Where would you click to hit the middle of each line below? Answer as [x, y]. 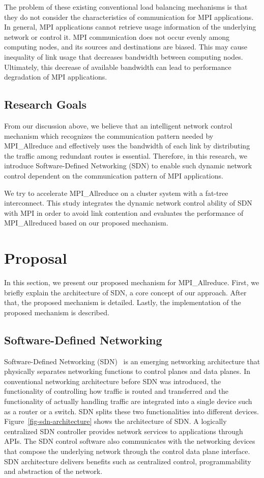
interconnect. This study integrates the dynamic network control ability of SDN [128, 203]
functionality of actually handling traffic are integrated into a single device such [128, 401]
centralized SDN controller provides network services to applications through [124, 431]
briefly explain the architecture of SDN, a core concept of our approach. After [125, 292]
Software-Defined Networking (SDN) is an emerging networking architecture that [132, 361]
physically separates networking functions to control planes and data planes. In [127, 371]
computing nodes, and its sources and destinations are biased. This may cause [126, 47]
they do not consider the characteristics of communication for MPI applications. [129, 17]
